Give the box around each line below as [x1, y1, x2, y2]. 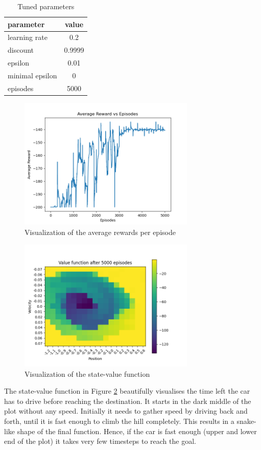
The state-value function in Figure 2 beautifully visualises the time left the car [4, 385, 250, 396]
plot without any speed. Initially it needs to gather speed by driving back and [4, 405, 248, 416]
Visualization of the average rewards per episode [25, 227, 176, 237]
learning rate [8, 32, 48, 42]
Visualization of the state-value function [25, 368, 150, 379]
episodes [8, 82, 34, 93]
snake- [236, 416, 256, 426]
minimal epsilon [8, 70, 57, 80]
